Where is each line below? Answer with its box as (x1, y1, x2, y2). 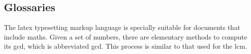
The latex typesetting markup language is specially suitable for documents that (4, 22, 240, 32)
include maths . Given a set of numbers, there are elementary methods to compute (4, 31, 248, 41)
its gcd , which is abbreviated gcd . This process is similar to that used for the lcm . (4, 41, 247, 51)
